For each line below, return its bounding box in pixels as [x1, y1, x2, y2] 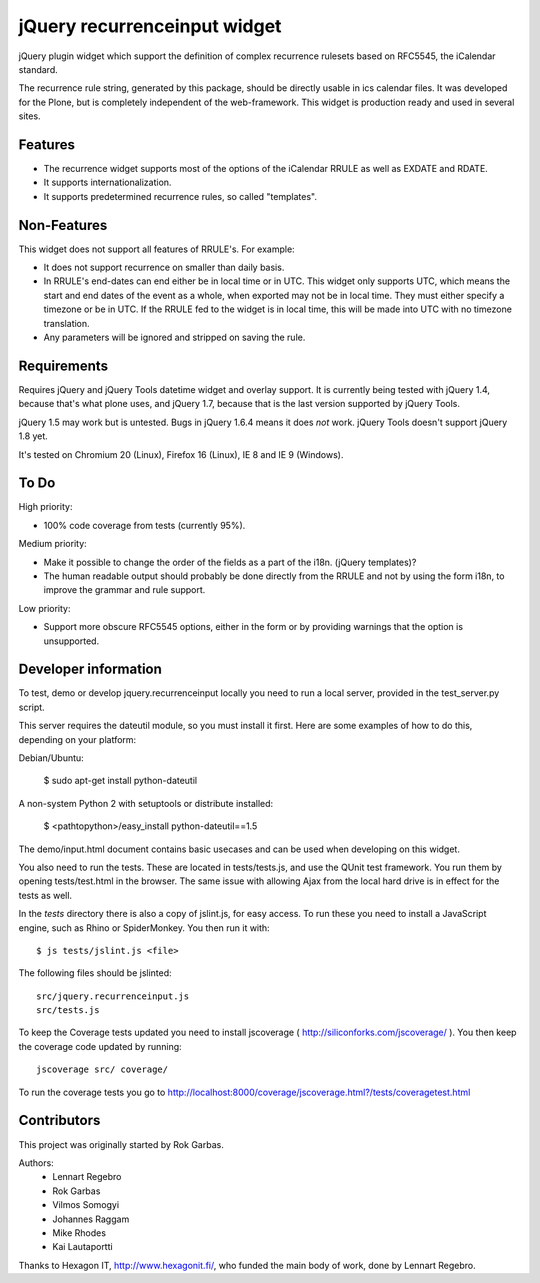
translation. [43, 317, 90, 329]
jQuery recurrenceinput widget [18, 15, 282, 37]
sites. [18, 110, 41, 122]
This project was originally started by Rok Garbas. [18, 1138, 224, 1150]
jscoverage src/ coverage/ [36, 1064, 169, 1075]
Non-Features [18, 216, 108, 234]
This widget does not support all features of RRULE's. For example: [18, 243, 295, 255]
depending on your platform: [18, 733, 137, 745]
